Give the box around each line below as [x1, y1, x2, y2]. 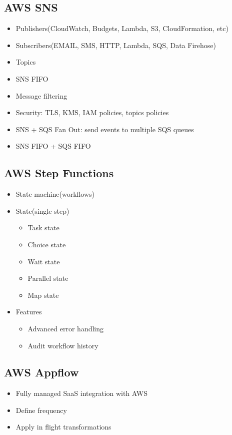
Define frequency [15, 404, 67, 415]
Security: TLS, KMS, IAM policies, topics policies [15, 107, 169, 118]
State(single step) [15, 205, 69, 216]
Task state [27, 222, 59, 233]
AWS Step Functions [4, 165, 114, 181]
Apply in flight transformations [15, 421, 111, 432]
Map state [27, 289, 59, 300]
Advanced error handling [27, 323, 104, 333]
